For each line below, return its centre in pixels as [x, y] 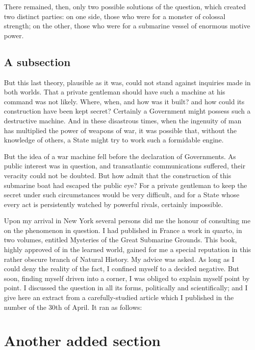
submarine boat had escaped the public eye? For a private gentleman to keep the [126, 185]
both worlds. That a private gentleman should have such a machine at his [115, 92]
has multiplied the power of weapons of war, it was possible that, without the [120, 130]
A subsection [37, 61]
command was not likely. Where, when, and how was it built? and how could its [124, 101]
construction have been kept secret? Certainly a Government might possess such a [127, 111]
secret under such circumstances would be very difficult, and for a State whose [122, 195]
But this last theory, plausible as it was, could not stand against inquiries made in [127, 82]
